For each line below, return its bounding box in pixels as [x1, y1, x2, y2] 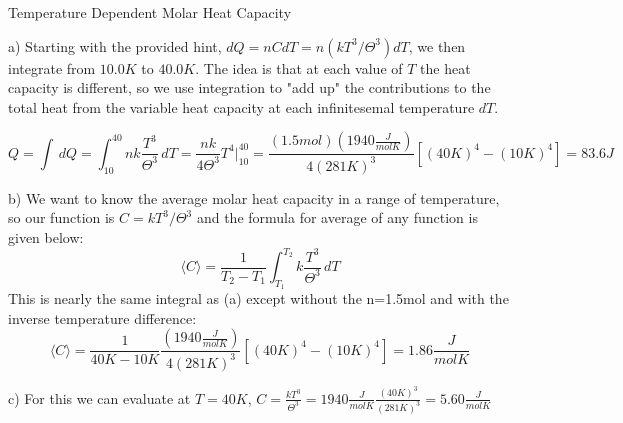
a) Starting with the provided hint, [8, 35, 222, 56]
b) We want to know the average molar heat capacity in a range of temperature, [8, 187, 500, 208]
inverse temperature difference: [8, 307, 197, 328]
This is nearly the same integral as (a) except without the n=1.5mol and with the [8, 288, 509, 309]
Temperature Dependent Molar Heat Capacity [8, 2, 292, 22]
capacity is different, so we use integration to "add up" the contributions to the [8, 77, 491, 98]
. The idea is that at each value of [195, 57, 403, 78]
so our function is [8, 207, 115, 228]
